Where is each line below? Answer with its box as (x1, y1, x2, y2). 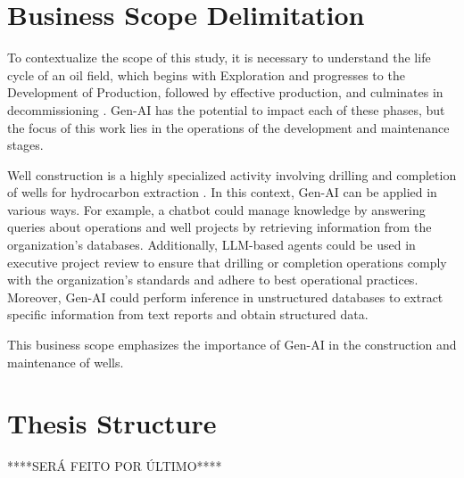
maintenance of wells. (7, 352, 124, 371)
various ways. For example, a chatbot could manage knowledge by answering (7, 200, 426, 218)
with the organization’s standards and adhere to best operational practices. (7, 270, 418, 289)
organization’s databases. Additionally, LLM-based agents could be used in (7, 235, 416, 254)
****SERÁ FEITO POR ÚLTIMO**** (7, 457, 222, 475)
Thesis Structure (7, 405, 217, 441)
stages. (7, 136, 44, 154)
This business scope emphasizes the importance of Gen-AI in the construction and (7, 335, 457, 354)
